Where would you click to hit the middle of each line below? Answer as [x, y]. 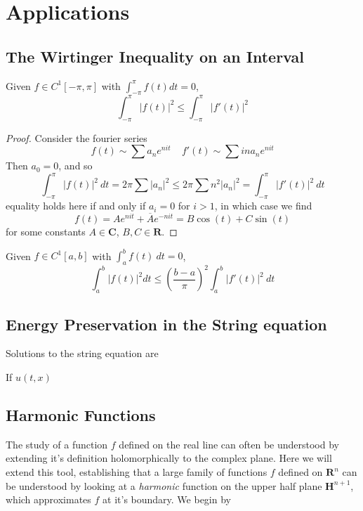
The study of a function [57, 444]
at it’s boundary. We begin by [167, 499]
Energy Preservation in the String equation [166, 324]
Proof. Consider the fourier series [77, 137]
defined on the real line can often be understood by [229, 444]
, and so [75, 166]
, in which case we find [263, 206]
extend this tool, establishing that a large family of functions [137, 472]
